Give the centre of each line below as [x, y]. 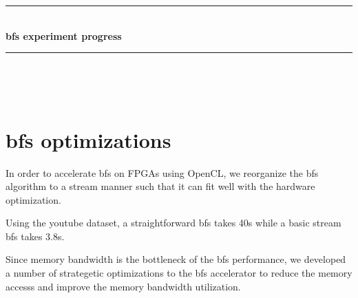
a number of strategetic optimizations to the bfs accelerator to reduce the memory [179, 273]
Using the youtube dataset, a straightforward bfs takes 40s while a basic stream [173, 223]
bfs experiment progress [64, 35]
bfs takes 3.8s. [35, 236]
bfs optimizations [88, 139]
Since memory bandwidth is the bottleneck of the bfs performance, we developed [176, 259]
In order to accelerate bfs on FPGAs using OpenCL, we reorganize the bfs [162, 172]
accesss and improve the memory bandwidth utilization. [123, 286]
